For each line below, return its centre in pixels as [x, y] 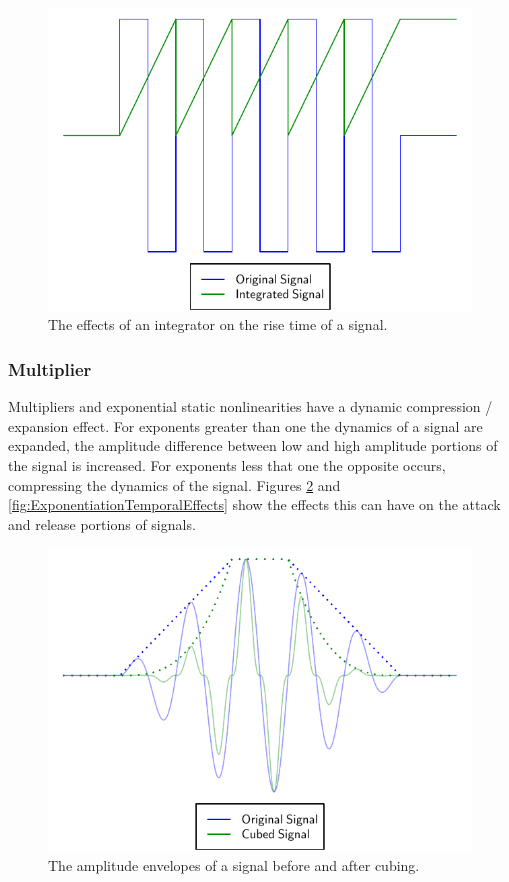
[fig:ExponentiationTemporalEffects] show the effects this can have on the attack [254, 504]
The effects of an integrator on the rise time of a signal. [218, 324]
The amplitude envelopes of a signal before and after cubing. [234, 864]
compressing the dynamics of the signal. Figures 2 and [174, 484]
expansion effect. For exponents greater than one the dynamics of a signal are [245, 425]
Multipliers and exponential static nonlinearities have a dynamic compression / [250, 406]
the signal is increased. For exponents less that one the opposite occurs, [227, 465]
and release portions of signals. [102, 523]
